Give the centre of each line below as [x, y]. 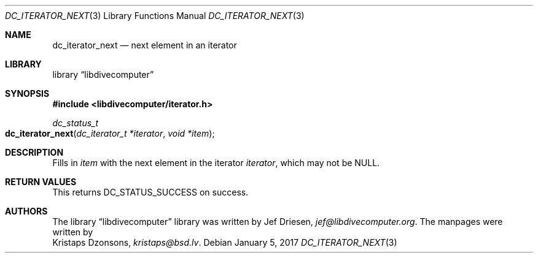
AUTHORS [26, 211]
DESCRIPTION [34, 152]
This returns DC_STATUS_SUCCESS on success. [150, 192]
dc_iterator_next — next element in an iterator [145, 45]
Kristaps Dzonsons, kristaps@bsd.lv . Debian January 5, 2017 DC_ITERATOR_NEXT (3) [225, 242]
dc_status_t [76, 123]
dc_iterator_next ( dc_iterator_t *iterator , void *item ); [110, 133]
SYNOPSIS [27, 93]
